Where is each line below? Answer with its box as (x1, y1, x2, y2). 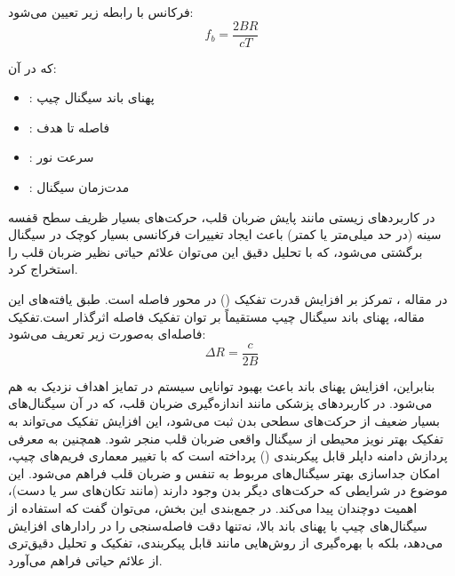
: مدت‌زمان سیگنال (28, 178, 130, 196)
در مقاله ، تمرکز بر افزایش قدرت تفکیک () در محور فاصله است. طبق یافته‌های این (8, 290, 448, 308)
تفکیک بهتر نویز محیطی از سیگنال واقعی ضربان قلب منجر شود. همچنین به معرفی (8, 428, 443, 447)
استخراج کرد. (8, 260, 78, 278)
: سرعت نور (28, 148, 94, 166)
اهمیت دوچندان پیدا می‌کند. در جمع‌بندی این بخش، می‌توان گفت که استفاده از (8, 499, 418, 516)
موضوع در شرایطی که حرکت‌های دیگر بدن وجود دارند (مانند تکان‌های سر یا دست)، (8, 481, 448, 500)
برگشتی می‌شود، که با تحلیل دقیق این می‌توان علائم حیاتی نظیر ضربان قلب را (8, 242, 423, 260)
